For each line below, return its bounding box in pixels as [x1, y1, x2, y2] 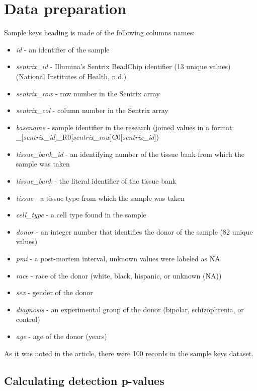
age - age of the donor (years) [16, 331, 107, 341]
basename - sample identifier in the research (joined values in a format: [16, 122, 234, 132]
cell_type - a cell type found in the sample [16, 209, 146, 220]
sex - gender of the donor [16, 287, 93, 298]
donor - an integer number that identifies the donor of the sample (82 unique [16, 226, 253, 237]
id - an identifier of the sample [16, 44, 110, 54]
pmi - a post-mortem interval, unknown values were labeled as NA [16, 253, 220, 264]
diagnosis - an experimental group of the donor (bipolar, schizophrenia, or [16, 304, 244, 314]
